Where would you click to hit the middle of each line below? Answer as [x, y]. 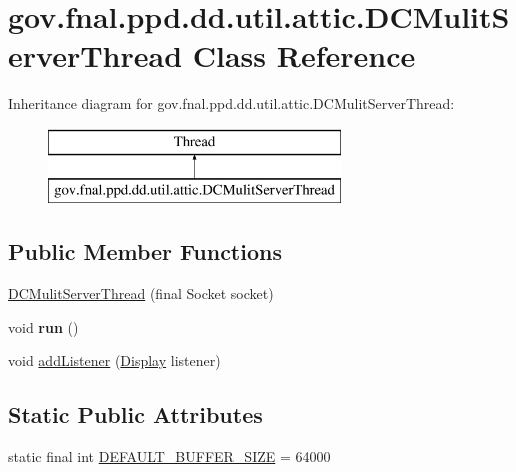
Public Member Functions [145, 251]
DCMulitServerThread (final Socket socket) [141, 293]
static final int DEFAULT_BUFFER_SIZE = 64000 [169, 456]
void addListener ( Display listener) [114, 360]
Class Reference [304, 55]
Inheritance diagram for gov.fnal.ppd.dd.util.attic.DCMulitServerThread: [231, 103]
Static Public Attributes [135, 414]
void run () [43, 326]
